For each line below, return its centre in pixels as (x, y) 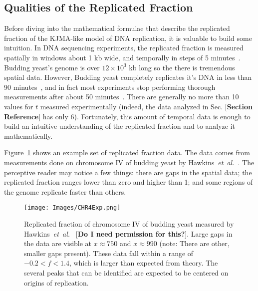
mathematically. (28, 136)
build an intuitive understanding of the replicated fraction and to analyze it (120, 126)
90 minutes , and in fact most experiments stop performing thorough (110, 87)
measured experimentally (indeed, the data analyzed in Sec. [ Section (146, 106)
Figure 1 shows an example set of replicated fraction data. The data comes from (127, 152)
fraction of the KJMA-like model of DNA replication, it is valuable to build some (128, 38)
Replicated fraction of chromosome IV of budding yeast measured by (129, 223)
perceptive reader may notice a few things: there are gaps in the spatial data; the (128, 172)
